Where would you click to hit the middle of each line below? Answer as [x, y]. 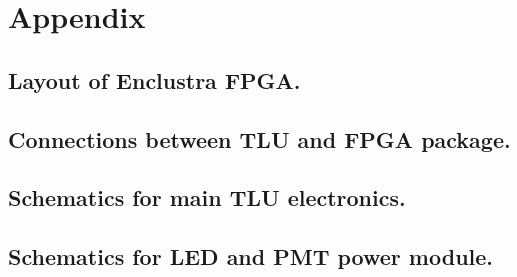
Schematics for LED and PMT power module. [251, 256]
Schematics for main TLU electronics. [207, 197]
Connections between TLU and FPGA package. [259, 138]
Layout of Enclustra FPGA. [154, 79]
